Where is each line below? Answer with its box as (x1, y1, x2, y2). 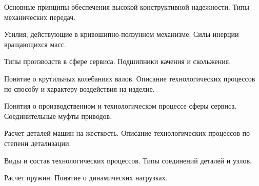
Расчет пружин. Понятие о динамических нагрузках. (4, 172, 168, 183)
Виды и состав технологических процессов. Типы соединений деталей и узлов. (4, 155, 252, 166)
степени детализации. (4, 137, 71, 148)
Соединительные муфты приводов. (4, 110, 112, 121)
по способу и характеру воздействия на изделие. (4, 83, 155, 94)
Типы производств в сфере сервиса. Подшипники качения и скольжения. (4, 56, 231, 67)
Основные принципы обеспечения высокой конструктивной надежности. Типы (4, 2, 250, 12)
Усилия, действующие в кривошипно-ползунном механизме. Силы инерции (4, 29, 239, 39)
